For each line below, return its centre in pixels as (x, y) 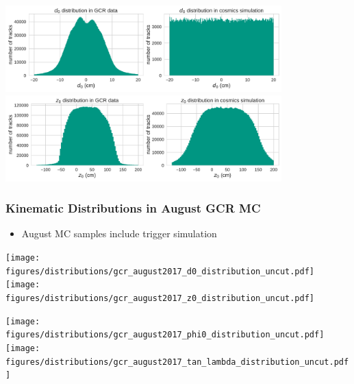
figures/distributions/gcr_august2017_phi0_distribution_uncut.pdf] (165, 335)
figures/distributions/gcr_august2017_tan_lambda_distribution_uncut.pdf (177, 362)
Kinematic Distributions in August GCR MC (133, 208)
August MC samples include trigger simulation (119, 233)
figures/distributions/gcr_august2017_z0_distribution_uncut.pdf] (160, 298)
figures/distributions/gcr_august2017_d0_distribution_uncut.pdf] (160, 271)
